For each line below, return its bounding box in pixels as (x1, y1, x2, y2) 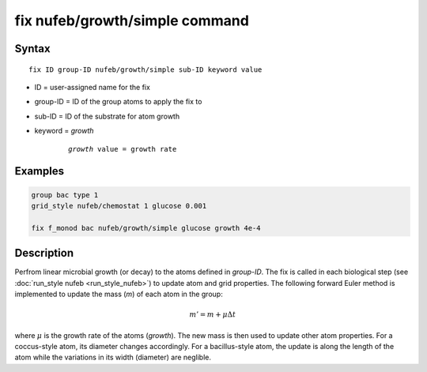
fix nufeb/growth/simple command (14, 12, 249, 29)
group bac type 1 (31, 190, 99, 199)
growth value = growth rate (68, 145, 177, 153)
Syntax (14, 42, 51, 55)
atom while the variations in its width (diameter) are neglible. (14, 352, 212, 363)
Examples (14, 164, 65, 178)
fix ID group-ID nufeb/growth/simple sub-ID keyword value (28, 65, 263, 74)
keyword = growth (34, 126, 94, 136)
